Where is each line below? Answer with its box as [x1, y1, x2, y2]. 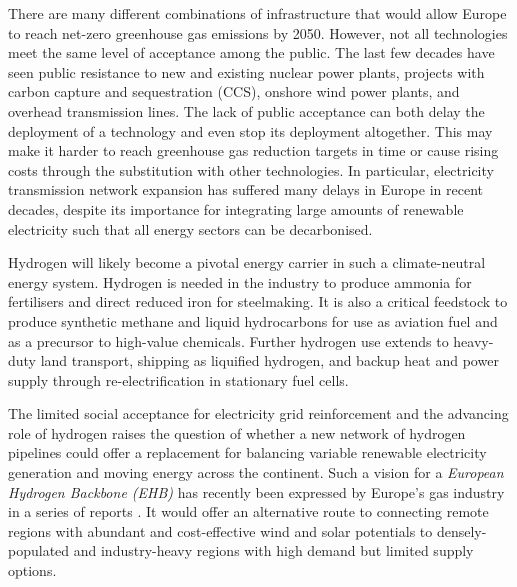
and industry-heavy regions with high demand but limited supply [73, 540, 474, 561]
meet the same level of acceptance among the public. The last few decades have [8, 42, 495, 63]
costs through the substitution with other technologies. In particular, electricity [8, 159, 494, 180]
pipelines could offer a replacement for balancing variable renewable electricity [8, 442, 487, 463]
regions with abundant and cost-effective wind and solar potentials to [8, 520, 433, 541]
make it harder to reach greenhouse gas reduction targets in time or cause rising [8, 140, 499, 161]
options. [8, 560, 57, 581]
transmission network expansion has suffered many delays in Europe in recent [8, 179, 483, 200]
